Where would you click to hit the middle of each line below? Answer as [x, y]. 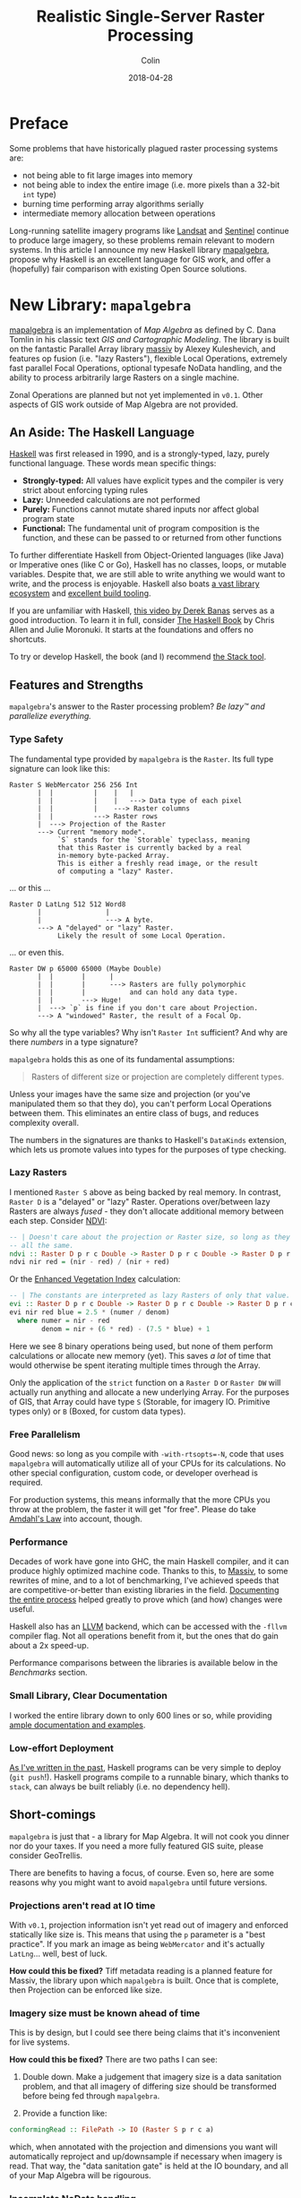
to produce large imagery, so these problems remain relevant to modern [142, 240]
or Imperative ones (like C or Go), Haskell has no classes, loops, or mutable [148, 565]
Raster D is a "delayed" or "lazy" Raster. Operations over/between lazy [140, 1201]
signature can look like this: [60, 768]
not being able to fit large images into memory [107, 175]
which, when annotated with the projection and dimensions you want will [143, 2147]
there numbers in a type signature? [74, 1042]
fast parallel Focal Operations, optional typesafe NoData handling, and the [146, 368]
